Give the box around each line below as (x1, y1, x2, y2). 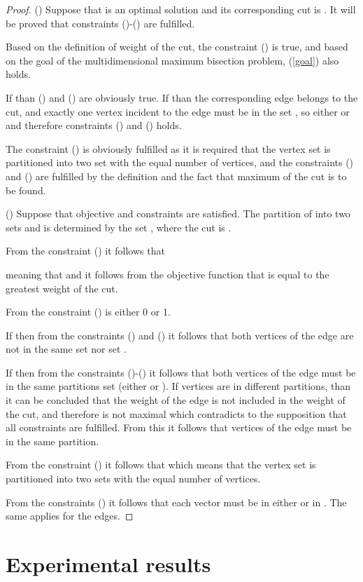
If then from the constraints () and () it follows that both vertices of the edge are (6, 327, 354, 342)
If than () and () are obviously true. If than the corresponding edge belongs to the (6, 90, 358, 104)
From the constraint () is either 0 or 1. (6, 304, 171, 319)
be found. (6, 182, 46, 197)
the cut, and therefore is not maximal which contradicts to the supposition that (6, 406, 347, 421)
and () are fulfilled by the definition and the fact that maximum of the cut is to (6, 168, 347, 183)
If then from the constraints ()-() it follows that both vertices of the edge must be (6, 365, 356, 379)
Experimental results (6, 550, 211, 578)
